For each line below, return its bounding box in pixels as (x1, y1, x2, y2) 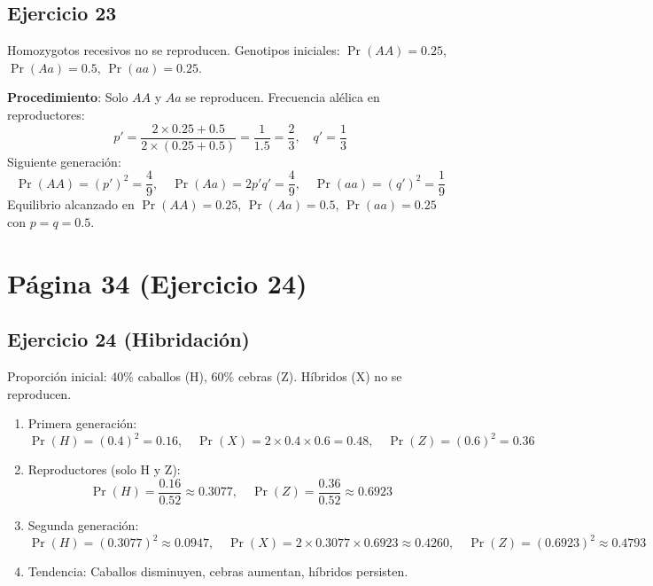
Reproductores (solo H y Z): (27, 460, 181, 479)
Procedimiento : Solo (7, 88, 128, 106)
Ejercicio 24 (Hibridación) (7, 325, 250, 353)
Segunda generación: (27, 516, 139, 534)
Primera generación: (27, 414, 137, 433)
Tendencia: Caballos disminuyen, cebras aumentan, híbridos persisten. (27, 562, 408, 581)
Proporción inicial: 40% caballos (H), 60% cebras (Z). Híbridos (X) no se (7, 367, 402, 386)
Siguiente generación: (7, 152, 121, 170)
